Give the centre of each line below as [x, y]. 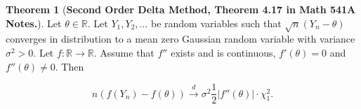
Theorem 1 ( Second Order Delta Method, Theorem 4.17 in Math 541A [181, 9]
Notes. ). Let [34, 23]
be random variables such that [216, 23]
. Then [70, 66]
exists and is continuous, [223, 52]
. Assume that [124, 52]
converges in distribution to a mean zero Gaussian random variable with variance [180, 39]
